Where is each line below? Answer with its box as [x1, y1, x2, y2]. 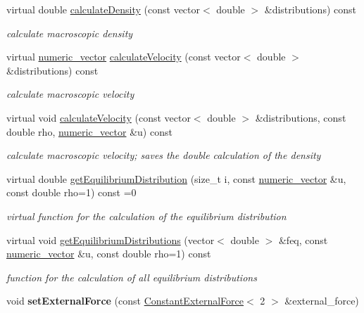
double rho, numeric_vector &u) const [6, 124, 172, 139]
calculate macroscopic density [6, 25, 133, 40]
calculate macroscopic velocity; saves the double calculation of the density [6, 148, 321, 162]
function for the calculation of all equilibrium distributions [6, 269, 257, 284]
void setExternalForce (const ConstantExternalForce [6, 293, 244, 308]
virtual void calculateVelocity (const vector [6, 110, 191, 124]
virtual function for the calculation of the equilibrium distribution [6, 208, 287, 223]
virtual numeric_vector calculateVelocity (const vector [6, 49, 241, 64]
